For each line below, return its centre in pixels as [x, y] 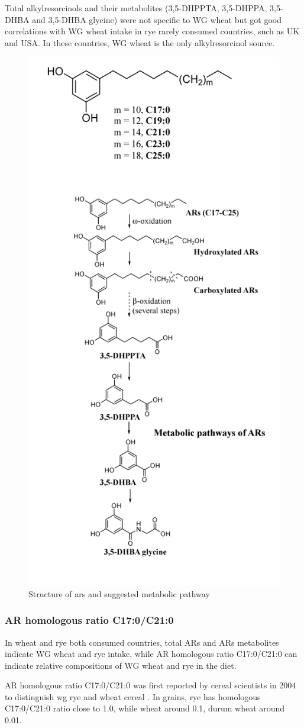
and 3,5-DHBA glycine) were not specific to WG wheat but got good [157, 19]
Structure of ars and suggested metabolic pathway [119, 593]
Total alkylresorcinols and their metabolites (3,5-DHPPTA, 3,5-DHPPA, [136, 8]
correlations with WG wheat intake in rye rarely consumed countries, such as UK [152, 31]
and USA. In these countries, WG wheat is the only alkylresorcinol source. [140, 42]
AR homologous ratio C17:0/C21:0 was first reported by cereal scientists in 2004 [151, 685]
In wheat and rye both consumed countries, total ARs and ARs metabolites [142, 642]
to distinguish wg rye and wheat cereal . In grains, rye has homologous [133, 696]
